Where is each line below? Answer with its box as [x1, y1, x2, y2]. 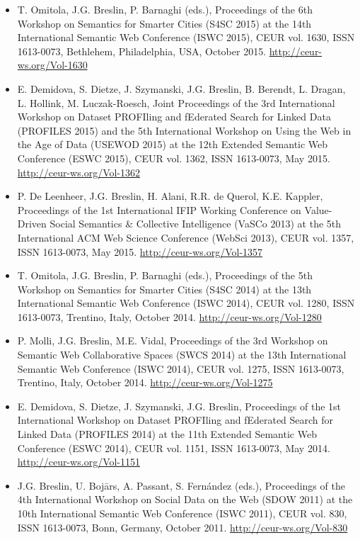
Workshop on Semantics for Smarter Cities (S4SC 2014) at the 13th [17, 281, 312, 296]
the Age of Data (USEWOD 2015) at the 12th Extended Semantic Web [17, 137, 328, 152]
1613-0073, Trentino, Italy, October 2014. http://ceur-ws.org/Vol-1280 [17, 309, 322, 324]
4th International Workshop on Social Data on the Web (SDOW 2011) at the [17, 492, 353, 507]
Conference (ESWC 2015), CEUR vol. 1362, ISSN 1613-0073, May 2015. [17, 150, 330, 165]
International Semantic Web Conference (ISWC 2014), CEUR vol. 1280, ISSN [17, 296, 355, 310]
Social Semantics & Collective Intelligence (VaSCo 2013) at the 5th [50, 216, 342, 231]
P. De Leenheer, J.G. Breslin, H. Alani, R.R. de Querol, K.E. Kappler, [17, 189, 323, 203]
